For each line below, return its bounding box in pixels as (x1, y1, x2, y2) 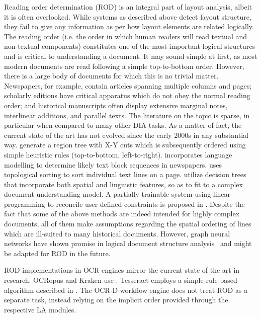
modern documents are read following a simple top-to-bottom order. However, (4, 60, 244, 71)
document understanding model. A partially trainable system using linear (4, 189, 231, 199)
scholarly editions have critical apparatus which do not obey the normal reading (4, 90, 250, 101)
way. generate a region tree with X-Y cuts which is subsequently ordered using (4, 139, 246, 150)
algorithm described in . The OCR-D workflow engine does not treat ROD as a (4, 284, 248, 295)
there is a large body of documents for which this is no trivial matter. (4, 70, 219, 81)
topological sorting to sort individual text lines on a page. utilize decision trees (4, 169, 246, 180)
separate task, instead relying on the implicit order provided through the (4, 294, 228, 305)
